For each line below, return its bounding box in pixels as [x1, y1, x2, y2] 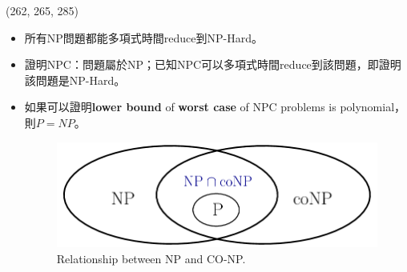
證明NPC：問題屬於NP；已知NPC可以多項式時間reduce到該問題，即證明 [24, 56, 401, 73]
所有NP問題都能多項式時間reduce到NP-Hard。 [24, 29, 264, 46]
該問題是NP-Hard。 [24, 71, 126, 88]
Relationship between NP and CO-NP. [56, 250, 246, 266]
